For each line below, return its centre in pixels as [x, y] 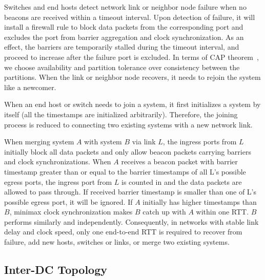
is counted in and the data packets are [182, 181]
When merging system [39, 142]
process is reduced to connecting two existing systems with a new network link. [128, 124]
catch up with [164, 212]
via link [144, 142]
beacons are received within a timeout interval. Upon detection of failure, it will [130, 17]
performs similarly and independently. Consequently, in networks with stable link [131, 221]
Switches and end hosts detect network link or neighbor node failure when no [125, 7]
